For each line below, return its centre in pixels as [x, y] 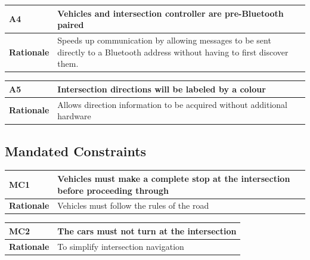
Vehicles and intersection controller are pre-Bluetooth [170, 13]
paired [71, 25]
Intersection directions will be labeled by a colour [162, 89]
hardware [74, 116]
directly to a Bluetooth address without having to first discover [173, 52]
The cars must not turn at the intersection [147, 230]
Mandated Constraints [76, 151]
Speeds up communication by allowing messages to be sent [164, 40]
